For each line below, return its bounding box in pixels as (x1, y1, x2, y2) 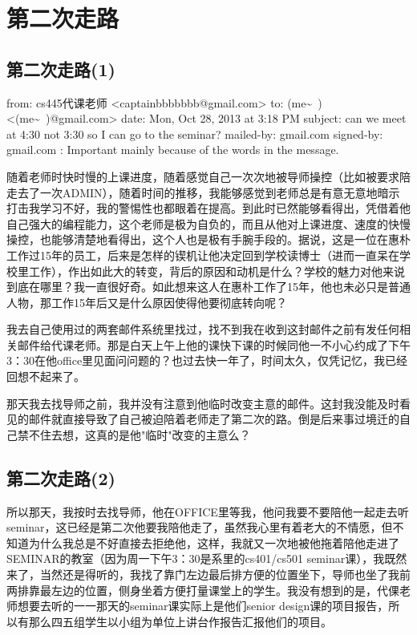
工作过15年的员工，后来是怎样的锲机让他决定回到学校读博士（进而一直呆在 (6, 246, 399, 263)
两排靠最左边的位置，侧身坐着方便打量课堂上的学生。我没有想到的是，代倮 (6, 581, 399, 598)
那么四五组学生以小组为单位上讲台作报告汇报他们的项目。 (28, 613, 332, 629)
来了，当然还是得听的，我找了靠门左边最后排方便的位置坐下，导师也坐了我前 (6, 566, 411, 583)
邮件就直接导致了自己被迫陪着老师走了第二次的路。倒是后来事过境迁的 (28, 411, 399, 427)
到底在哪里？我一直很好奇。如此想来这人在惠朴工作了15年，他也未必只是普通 (6, 278, 411, 295)
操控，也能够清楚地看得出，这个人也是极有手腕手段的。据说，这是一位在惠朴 (6, 231, 411, 248)
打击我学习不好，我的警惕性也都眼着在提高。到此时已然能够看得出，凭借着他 (6, 200, 411, 216)
